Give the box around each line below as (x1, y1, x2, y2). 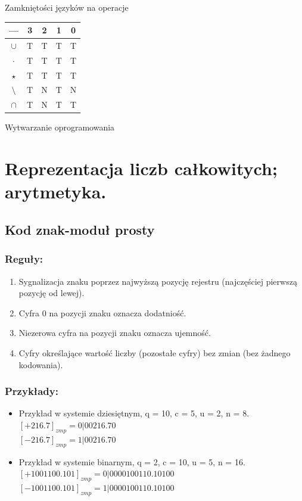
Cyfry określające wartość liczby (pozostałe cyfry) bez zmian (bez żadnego (18, 346, 291, 359)
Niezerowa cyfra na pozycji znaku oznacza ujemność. (18, 326, 211, 339)
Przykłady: (5, 384, 58, 399)
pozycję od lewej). (18, 287, 85, 299)
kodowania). (18, 358, 63, 371)
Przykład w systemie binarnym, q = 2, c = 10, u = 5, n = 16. (18, 455, 245, 468)
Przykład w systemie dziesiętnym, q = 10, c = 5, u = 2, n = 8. (18, 407, 250, 419)
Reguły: (5, 251, 43, 266)
